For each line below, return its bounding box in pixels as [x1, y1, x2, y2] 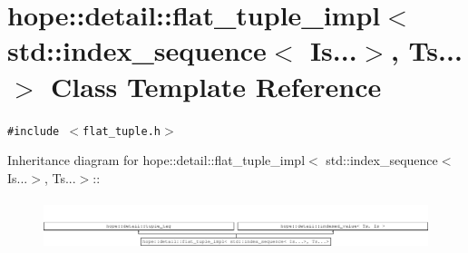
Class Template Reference [51, 67, 382, 104]
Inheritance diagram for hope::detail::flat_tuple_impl [7, 151, 306, 170]
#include [7, 124, 60, 138]
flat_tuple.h [83, 124, 161, 138]
